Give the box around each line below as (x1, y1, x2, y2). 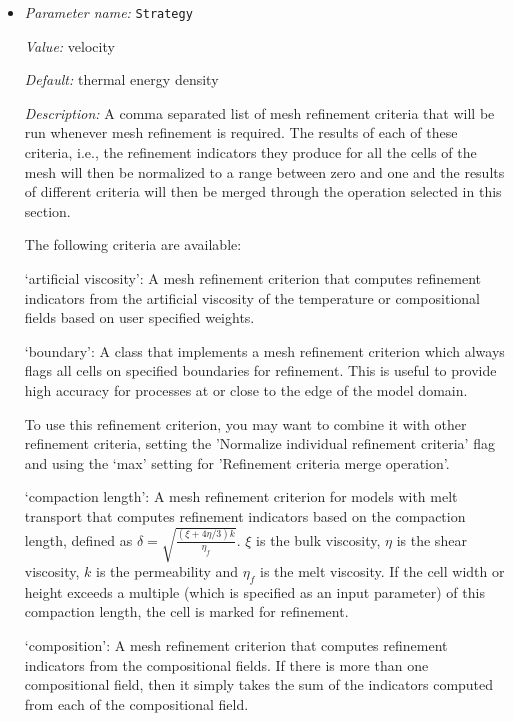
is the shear (396, 529, 467, 550)
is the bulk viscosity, (256, 529, 381, 550)
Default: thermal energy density (24, 69, 219, 90)
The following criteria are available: (24, 234, 242, 255)
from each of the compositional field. (24, 693, 249, 714)
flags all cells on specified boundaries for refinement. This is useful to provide (24, 360, 497, 381)
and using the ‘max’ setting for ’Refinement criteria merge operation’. (24, 452, 450, 473)
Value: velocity (24, 35, 115, 56)
